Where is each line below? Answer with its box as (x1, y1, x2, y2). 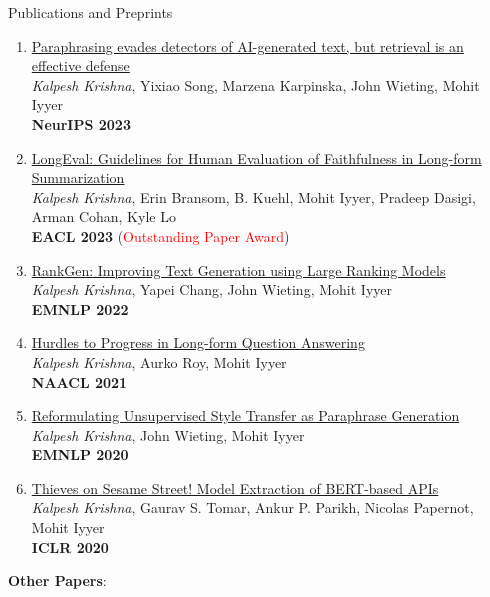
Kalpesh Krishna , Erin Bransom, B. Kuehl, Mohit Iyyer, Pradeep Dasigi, (31, 186, 476, 207)
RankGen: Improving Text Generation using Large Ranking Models (31, 259, 446, 280)
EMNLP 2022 (31, 298, 129, 319)
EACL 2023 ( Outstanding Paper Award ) (31, 225, 290, 246)
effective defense (31, 55, 130, 76)
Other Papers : (8, 570, 107, 591)
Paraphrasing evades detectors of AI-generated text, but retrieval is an (31, 35, 464, 56)
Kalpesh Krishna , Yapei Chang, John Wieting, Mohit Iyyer (31, 279, 392, 300)
